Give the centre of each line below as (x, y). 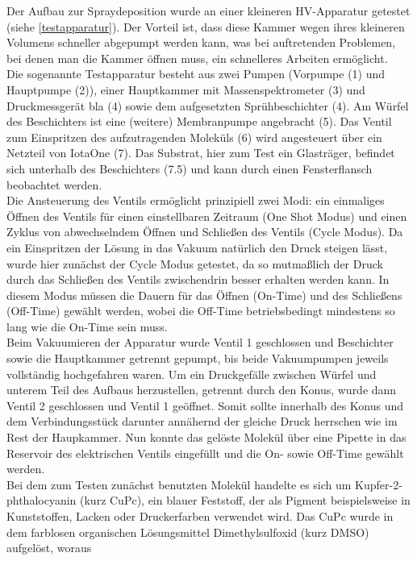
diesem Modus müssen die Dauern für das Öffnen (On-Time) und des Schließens (204, 295)
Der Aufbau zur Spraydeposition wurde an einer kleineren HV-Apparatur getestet (208, 10)
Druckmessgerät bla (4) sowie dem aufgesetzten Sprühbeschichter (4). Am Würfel (208, 105)
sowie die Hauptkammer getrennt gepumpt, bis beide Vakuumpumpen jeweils (198, 358)
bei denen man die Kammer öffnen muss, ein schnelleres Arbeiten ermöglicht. (197, 58)
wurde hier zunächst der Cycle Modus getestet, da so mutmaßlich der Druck (195, 263)
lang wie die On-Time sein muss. (87, 326)
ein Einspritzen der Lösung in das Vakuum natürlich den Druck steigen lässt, (197, 247)
